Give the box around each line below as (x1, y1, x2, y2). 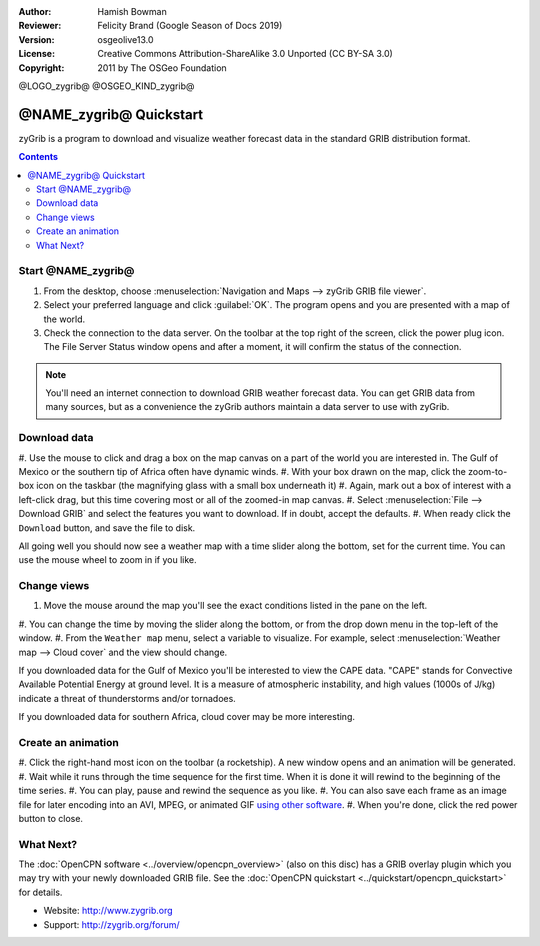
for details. (18, 886, 63, 898)
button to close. (18, 812, 84, 824)
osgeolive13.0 (97, 33, 154, 45)
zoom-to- (468, 466, 508, 477)
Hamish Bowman (97, 6, 167, 17)
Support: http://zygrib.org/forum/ (43, 918, 180, 930)
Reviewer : (18, 20, 62, 32)
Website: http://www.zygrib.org (43, 905, 174, 917)
